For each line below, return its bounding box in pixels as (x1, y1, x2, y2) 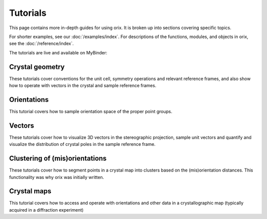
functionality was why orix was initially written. (9, 174, 104, 180)
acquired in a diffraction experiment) (9, 207, 84, 213)
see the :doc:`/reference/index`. (9, 41, 74, 46)
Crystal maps (9, 187, 51, 195)
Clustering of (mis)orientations (9, 154, 107, 163)
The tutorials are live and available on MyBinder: (9, 49, 107, 55)
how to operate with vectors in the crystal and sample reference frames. (9, 83, 157, 88)
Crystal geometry (9, 62, 65, 71)
